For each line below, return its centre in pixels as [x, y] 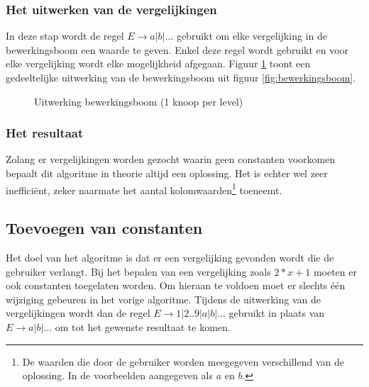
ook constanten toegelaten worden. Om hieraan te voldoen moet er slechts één [176, 285]
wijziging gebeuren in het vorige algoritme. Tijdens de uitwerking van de [163, 299]
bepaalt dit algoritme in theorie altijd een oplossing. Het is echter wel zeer [167, 173]
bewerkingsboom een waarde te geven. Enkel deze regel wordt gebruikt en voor [177, 49]
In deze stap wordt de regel [65, 36]
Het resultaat [45, 133]
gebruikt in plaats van [277, 313]
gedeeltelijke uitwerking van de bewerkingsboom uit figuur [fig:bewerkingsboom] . [181, 77]
